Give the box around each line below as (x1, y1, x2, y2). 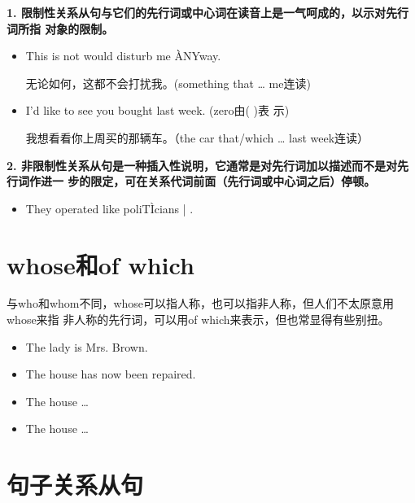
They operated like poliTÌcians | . (25, 199, 194, 217)
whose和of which (7, 247, 194, 281)
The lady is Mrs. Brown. (25, 338, 148, 355)
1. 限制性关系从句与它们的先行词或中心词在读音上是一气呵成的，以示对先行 (7, 4, 408, 20)
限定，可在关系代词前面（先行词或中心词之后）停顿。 (90, 173, 376, 190)
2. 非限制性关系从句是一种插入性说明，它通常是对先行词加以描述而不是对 (7, 156, 397, 173)
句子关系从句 (7, 468, 144, 501)
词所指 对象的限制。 (7, 20, 114, 37)
